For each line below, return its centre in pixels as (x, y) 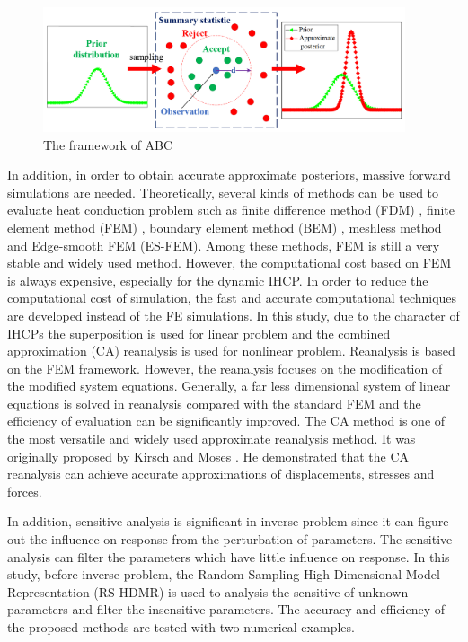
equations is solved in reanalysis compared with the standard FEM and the (214, 403)
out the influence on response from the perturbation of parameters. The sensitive (230, 539)
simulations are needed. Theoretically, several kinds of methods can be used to (223, 192)
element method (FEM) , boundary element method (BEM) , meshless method (225, 227)
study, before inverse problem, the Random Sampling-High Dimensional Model (224, 574)
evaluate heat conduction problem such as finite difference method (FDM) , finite (231, 210)
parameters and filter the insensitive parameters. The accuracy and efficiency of (226, 609)
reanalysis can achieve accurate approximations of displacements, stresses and (221, 474)
